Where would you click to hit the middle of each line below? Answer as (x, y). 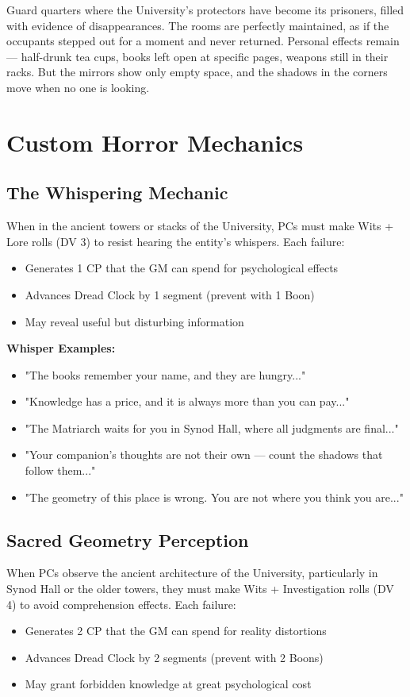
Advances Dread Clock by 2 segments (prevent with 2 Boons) (174, 657)
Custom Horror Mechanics (155, 142)
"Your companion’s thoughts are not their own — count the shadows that (204, 454)
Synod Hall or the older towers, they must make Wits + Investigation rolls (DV (200, 589)
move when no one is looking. (78, 87)
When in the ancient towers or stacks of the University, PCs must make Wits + (200, 226)
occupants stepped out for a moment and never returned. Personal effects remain (203, 41)
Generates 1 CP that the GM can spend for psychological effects (182, 268)
